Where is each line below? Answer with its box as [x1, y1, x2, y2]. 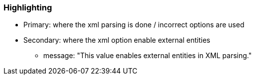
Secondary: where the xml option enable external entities [23, 36, 210, 45]
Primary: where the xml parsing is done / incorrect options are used [23, 20, 245, 29]
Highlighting [3, 2, 52, 12]
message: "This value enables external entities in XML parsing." [43, 51, 252, 60]
